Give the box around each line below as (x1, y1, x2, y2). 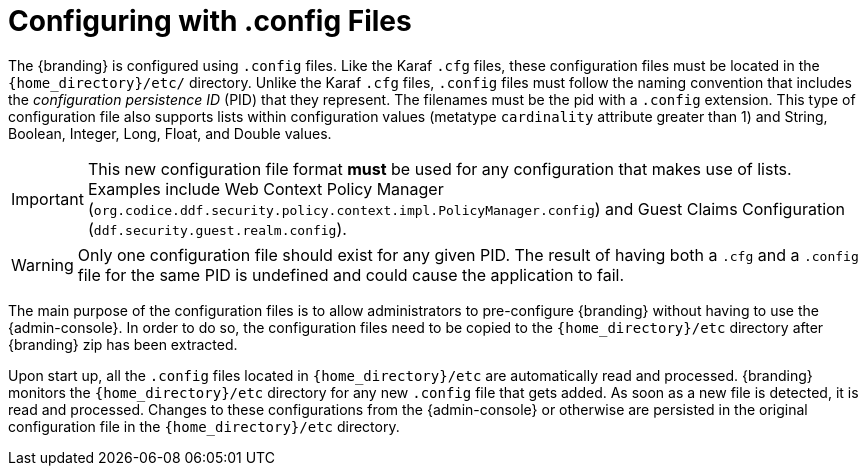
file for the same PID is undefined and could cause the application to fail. (77, 264, 625, 285)
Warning (11, 254, 74, 275)
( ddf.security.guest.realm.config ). (87, 218, 347, 239)
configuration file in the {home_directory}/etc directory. (8, 417, 400, 435)
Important (11, 188, 84, 209)
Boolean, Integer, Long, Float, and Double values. (8, 124, 332, 142)
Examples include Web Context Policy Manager (87, 178, 444, 199)
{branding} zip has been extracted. (8, 335, 238, 353)
